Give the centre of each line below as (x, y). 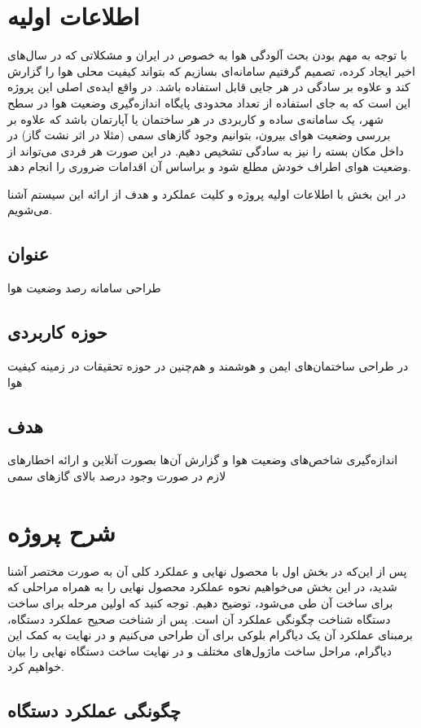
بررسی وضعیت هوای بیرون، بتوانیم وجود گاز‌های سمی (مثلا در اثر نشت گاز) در (199, 135)
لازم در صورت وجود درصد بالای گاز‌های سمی (117, 476)
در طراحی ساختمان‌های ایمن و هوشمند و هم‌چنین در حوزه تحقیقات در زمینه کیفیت (208, 366)
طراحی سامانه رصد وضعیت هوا (84, 288)
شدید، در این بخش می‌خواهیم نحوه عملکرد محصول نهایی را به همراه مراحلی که (202, 587)
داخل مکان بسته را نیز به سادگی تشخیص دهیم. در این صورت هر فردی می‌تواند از (206, 150)
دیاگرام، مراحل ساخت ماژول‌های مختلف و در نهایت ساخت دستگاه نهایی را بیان (200, 650)
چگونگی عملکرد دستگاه (94, 710)
